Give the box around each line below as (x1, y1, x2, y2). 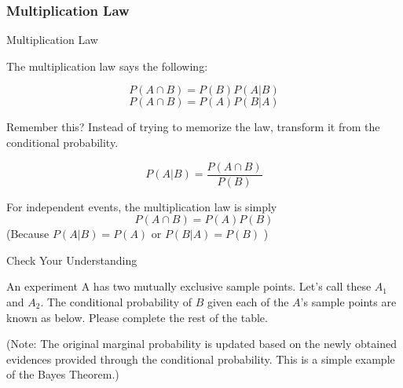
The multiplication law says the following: (6, 57, 208, 74)
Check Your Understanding (6, 251, 137, 268)
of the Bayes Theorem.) (6, 366, 119, 383)
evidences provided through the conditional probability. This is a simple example (6, 350, 395, 367)
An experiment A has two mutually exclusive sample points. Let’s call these (6, 278, 372, 295)
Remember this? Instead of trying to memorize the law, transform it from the (6, 119, 380, 135)
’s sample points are (300, 294, 397, 310)
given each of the (207, 294, 289, 310)
